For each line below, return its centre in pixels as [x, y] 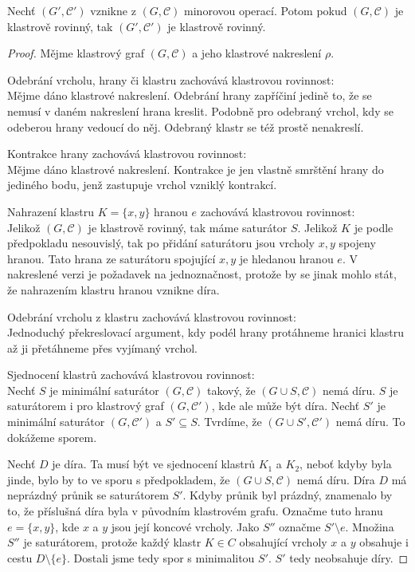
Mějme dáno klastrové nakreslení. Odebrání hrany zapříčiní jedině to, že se [190, 95]
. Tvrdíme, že [229, 422]
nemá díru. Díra [336, 479]
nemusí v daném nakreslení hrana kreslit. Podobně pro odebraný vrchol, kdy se [200, 110]
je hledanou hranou [286, 258]
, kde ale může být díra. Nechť [286, 406]
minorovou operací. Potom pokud [266, 10]
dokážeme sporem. [52, 437]
